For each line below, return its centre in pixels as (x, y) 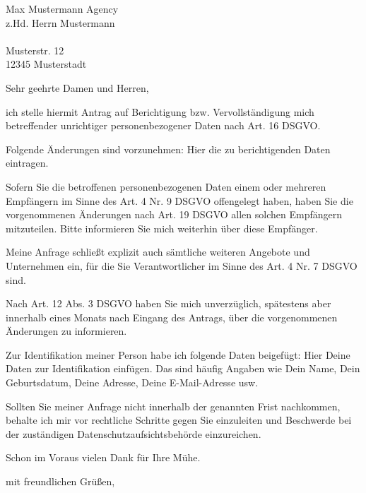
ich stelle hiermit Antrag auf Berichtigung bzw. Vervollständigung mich (160, 111)
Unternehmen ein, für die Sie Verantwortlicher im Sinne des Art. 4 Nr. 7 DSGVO (182, 265)
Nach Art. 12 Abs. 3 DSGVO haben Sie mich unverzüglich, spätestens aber (169, 303)
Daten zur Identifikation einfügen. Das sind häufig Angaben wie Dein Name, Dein (183, 368)
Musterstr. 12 (35, 50)
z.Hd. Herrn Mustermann (60, 22)
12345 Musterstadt (46, 64)
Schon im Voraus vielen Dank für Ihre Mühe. (103, 457)
